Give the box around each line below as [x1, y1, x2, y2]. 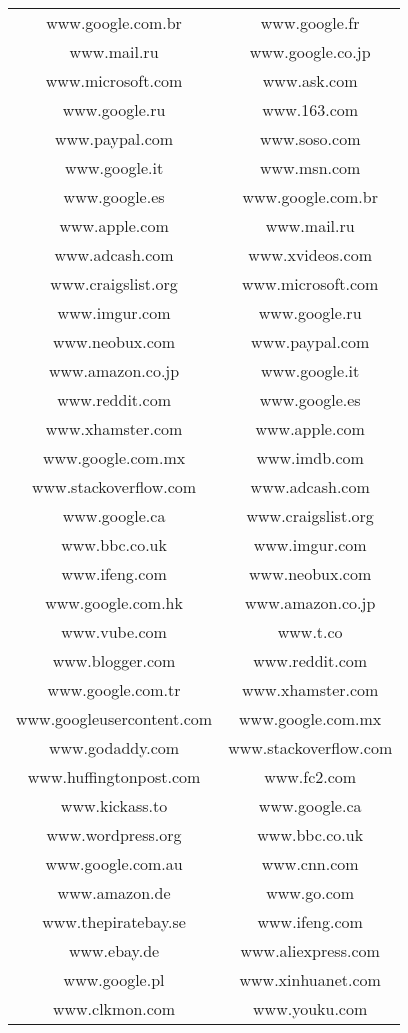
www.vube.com [61, 620, 167, 643]
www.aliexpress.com [240, 939, 380, 962]
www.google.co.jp [249, 40, 371, 63]
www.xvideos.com [248, 243, 372, 266]
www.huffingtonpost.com [27, 765, 201, 788]
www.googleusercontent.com [16, 707, 213, 730]
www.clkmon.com [52, 997, 176, 1020]
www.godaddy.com [48, 736, 180, 759]
